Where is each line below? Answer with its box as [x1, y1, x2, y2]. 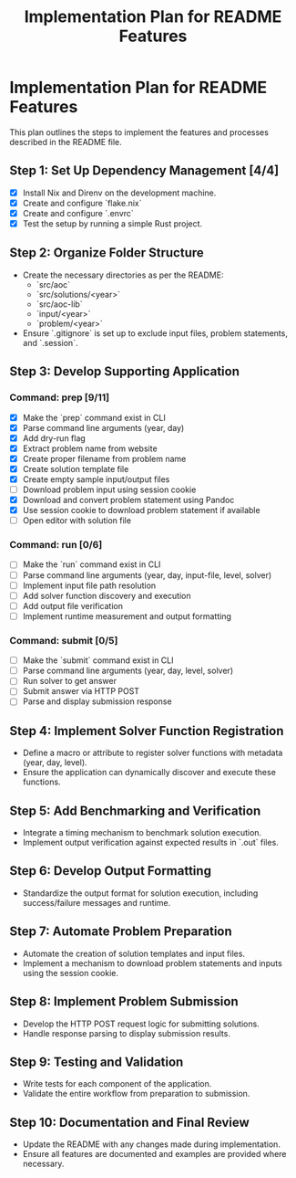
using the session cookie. [22, 967, 118, 978]
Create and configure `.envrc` [22, 207, 134, 218]
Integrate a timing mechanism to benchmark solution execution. [22, 827, 262, 838]
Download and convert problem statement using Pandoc [22, 495, 235, 505]
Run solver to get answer [22, 676, 117, 687]
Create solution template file [22, 463, 129, 474]
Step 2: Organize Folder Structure [9, 245, 205, 261]
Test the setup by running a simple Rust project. [22, 217, 203, 229]
